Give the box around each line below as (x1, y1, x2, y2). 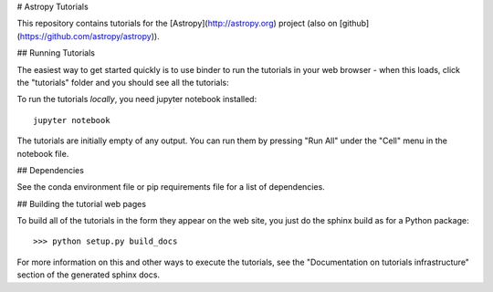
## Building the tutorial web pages (16, 198, 146, 209)
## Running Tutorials (16, 47, 96, 58)
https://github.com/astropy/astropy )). (19, 30, 160, 41)
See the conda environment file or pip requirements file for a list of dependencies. (16, 182, 326, 193)
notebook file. (16, 148, 69, 159)
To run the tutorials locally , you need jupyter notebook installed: (16, 94, 257, 105)
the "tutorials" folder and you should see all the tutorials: (16, 77, 230, 88)
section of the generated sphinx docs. (16, 269, 160, 280)
